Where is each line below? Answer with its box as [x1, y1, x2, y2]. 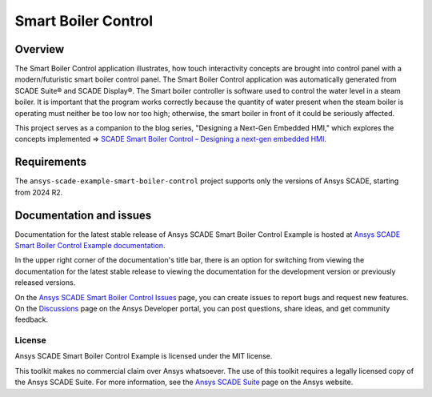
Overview [14, 42, 65, 56]
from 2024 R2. [14, 187, 63, 197]
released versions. [14, 278, 76, 287]
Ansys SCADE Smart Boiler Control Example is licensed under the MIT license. [14, 351, 273, 361]
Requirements [14, 155, 87, 169]
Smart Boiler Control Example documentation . [14, 241, 166, 250]
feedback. [14, 315, 48, 324]
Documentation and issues [14, 208, 152, 222]
